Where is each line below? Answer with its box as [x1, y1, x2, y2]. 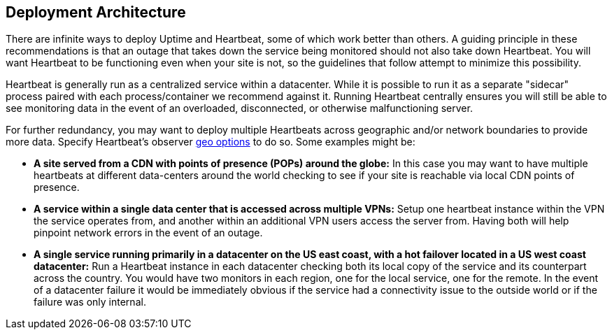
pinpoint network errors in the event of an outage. [34, 227, 263, 239]
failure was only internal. [34, 296, 146, 308]
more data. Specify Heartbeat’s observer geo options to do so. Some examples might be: [6, 136, 415, 148]
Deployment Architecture [6, 3, 186, 21]
